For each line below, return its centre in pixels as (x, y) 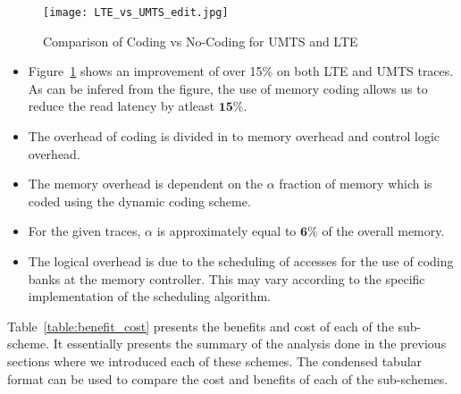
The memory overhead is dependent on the (146, 184)
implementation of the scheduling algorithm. (149, 296)
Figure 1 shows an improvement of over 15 (145, 71)
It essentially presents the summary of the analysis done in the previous (250, 344)
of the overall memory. (383, 231)
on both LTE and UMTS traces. (365, 71)
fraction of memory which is (356, 184)
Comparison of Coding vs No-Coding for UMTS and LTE (201, 41)
